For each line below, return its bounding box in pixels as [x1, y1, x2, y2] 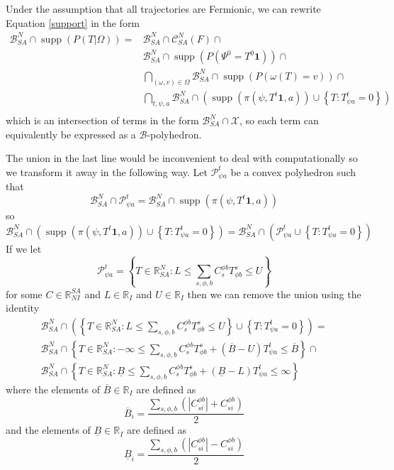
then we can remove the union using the [187, 286, 361, 301]
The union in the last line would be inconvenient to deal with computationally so [6, 151, 358, 165]
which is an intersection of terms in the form [6, 113, 199, 127]
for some [6, 286, 43, 301]
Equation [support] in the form [6, 15, 140, 30]
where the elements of [6, 381, 101, 396]
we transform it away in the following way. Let [6, 164, 208, 179]
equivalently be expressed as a [6, 126, 136, 141]
